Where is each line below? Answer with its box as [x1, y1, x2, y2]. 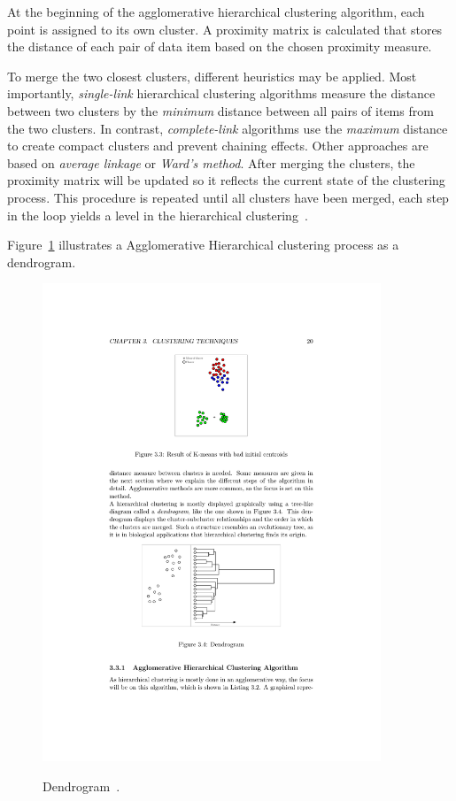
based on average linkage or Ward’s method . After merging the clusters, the [7, 153, 415, 172]
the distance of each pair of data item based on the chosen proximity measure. [7, 37, 432, 56]
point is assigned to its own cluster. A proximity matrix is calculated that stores [7, 19, 443, 38]
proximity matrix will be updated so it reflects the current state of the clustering [7, 171, 445, 189]
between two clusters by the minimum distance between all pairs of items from [7, 101, 434, 119]
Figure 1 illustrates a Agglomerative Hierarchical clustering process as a [7, 235, 399, 254]
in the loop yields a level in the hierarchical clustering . [7, 205, 308, 224]
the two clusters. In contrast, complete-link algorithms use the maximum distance [7, 119, 448, 137]
